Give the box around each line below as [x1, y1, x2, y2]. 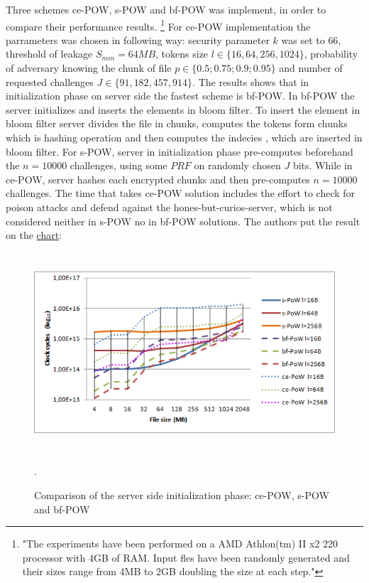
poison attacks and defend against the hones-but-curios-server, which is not [6, 199, 333, 214]
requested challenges [6, 74, 94, 89]
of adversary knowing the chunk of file [6, 60, 172, 75]
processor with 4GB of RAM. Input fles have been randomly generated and [22, 550, 350, 565]
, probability [304, 46, 358, 61]
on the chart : [6, 228, 62, 242]
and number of [279, 60, 343, 75]
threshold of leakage [6, 46, 93, 61]
